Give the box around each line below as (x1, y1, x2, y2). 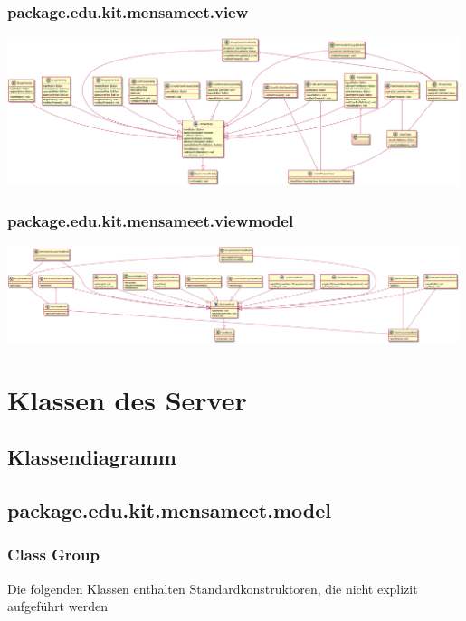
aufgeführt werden (7, 597, 108, 616)
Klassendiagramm (7, 443, 176, 471)
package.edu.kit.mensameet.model (7, 496, 331, 524)
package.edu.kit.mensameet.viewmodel (7, 209, 294, 231)
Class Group (7, 543, 100, 566)
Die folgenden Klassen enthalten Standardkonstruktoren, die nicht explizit (7, 579, 418, 597)
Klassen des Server (7, 381, 247, 418)
